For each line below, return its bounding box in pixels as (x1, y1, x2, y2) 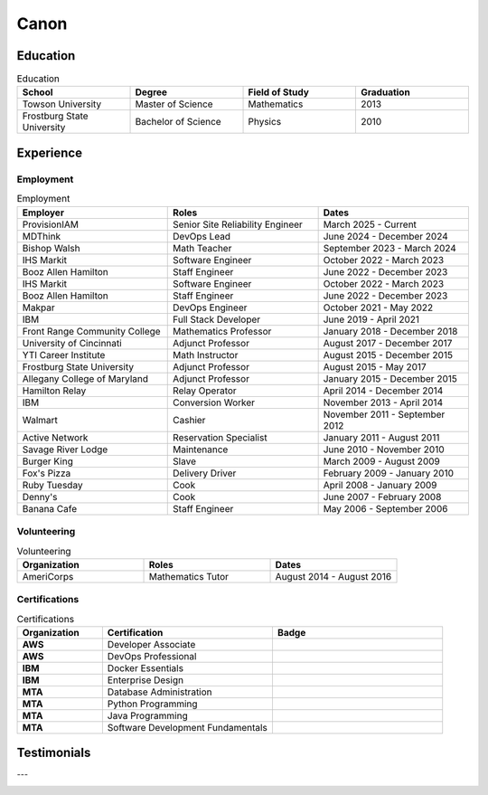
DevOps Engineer (173, 301, 248, 314)
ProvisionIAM (22, 218, 80, 231)
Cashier (173, 413, 206, 426)
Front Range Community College (22, 325, 162, 337)
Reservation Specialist (173, 431, 267, 443)
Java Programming (107, 709, 189, 722)
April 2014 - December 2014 (323, 384, 444, 397)
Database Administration (107, 686, 212, 698)
